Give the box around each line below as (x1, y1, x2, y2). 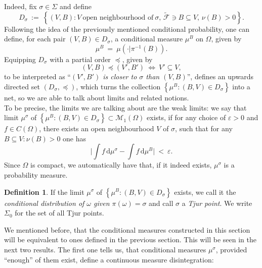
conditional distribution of (4, 197, 84, 208)
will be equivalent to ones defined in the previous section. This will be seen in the (4, 234, 256, 245)
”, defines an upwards (187, 71, 253, 82)
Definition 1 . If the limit (4, 186, 84, 197)
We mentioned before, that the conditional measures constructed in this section (4, 224, 250, 235)
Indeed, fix (4, 1, 37, 11)
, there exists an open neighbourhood (39, 123, 154, 134)
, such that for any (175, 123, 233, 134)
